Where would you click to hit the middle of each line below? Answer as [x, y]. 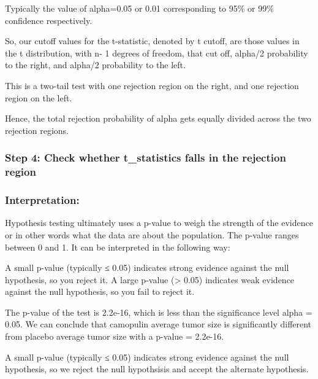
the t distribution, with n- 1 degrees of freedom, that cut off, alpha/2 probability [157, 53]
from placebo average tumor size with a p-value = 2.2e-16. [115, 336]
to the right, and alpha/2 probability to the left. [95, 65]
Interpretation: [42, 200]
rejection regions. [37, 130]
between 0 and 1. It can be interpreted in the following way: [118, 247]
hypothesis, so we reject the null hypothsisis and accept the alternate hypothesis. [157, 369]
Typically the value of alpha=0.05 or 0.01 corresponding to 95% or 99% [139, 8]
